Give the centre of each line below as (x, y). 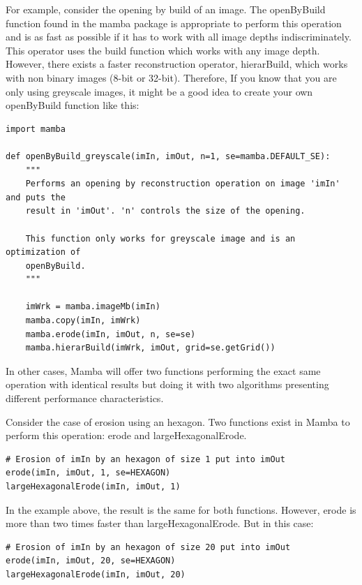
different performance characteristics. (85, 398)
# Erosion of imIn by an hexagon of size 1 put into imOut (145, 459)
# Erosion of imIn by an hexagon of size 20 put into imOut (148, 547)
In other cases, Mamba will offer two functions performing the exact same (163, 370)
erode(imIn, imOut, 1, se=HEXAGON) (88, 473)
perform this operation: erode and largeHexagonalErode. (126, 435)
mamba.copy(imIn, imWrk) (83, 321)
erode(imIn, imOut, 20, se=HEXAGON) (91, 561)
